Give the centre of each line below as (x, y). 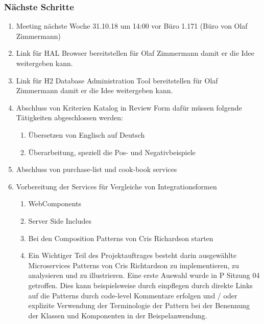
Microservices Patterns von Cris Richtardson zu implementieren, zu (134, 265)
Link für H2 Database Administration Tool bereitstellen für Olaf (117, 80)
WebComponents (55, 203)
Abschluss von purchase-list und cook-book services (97, 169)
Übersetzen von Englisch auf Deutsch (87, 134)
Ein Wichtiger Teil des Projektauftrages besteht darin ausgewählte (132, 255)
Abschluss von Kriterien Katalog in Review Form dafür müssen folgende (129, 107)
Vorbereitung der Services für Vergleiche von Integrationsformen (116, 186)
